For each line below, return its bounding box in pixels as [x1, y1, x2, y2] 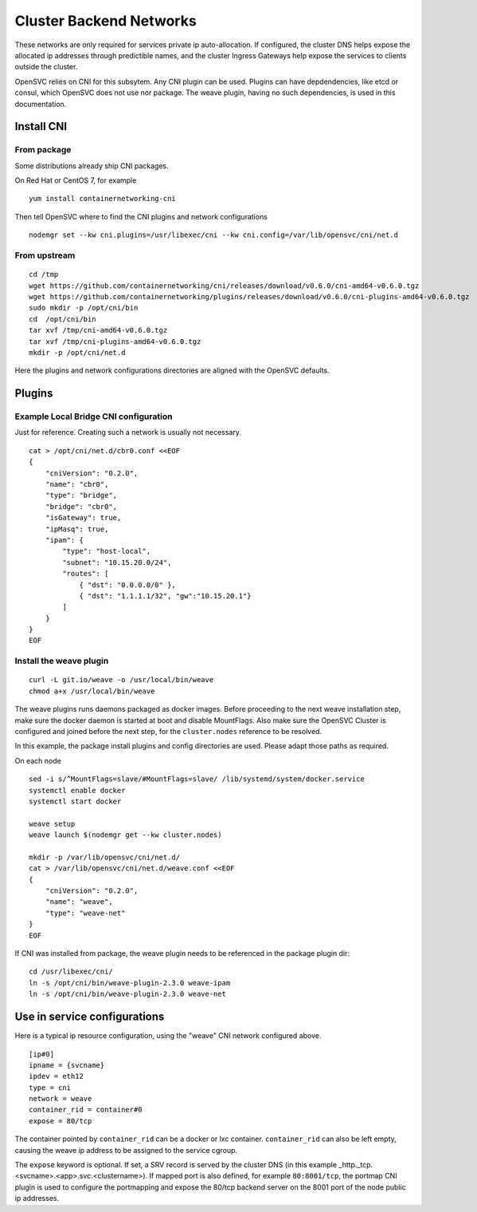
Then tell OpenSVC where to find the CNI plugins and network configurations [14, 211, 268, 221]
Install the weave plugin [14, 655, 109, 666]
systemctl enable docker [29, 786, 126, 795]
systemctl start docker [29, 796, 122, 806]
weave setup [29, 819, 76, 828]
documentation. [14, 99, 67, 109]
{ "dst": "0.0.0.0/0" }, [79, 580, 177, 590]
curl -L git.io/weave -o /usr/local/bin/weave [29, 675, 214, 685]
